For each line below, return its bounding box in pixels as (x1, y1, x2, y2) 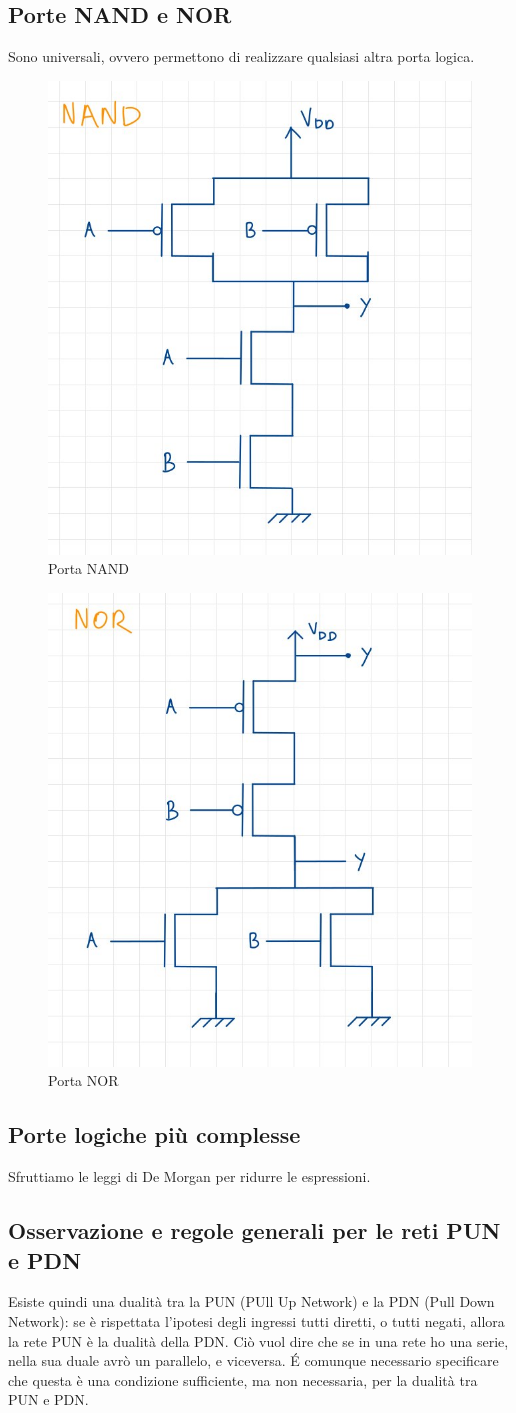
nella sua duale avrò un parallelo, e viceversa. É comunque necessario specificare (8, 1350, 499, 1371)
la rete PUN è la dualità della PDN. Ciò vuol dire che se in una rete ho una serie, (8, 1330, 509, 1351)
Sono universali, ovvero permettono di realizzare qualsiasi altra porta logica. (8, 46, 475, 67)
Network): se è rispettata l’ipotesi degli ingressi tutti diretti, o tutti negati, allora (8, 1310, 505, 1331)
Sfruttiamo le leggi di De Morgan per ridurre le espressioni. (8, 1166, 371, 1187)
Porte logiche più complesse (8, 1119, 301, 1150)
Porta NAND (48, 558, 129, 579)
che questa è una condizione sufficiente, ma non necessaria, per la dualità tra (8, 1369, 478, 1390)
